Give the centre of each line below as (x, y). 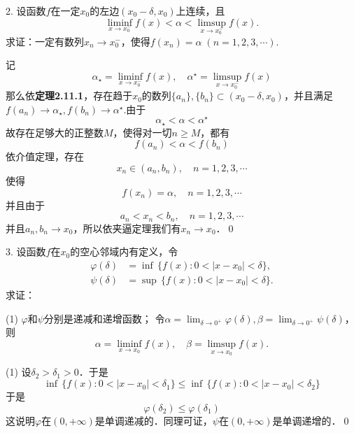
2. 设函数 (26, 10)
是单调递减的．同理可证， (154, 420)
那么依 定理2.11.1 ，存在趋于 (69, 95)
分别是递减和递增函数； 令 (104, 318)
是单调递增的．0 (311, 420)
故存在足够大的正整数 (55, 132)
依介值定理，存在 (45, 156)
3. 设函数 (26, 251)
